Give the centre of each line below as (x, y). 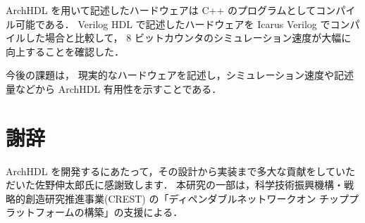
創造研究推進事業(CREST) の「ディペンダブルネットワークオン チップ (187, 198)
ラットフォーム (40, 212)
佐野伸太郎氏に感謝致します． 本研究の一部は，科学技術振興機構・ (190, 185)
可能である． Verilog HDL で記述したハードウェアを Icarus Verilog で (173, 24)
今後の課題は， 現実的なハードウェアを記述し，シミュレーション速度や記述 (180, 75)
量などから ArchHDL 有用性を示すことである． (114, 88)
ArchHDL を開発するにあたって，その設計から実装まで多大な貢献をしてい (176, 171)
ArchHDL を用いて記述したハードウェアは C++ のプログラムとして (161, 10)
